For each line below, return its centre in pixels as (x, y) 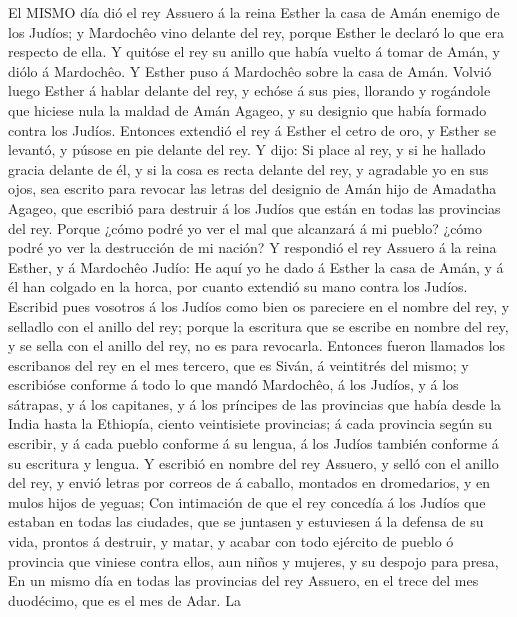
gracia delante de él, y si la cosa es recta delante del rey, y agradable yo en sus (248, 168)
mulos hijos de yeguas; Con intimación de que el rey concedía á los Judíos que (247, 501)
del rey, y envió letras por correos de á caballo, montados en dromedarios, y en (249, 482)
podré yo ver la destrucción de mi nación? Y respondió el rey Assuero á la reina (252, 247)
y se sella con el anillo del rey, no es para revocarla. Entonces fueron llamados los (257, 345)
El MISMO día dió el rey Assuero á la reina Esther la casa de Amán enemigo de (254, 12)
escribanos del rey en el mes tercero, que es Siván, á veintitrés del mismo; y (238, 364)
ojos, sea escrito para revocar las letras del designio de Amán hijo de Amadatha (252, 188)
